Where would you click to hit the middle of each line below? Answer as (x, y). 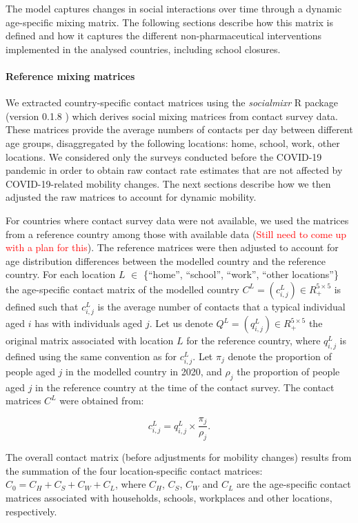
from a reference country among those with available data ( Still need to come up (176, 234)
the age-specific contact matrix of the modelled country (122, 289)
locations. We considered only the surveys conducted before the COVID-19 (164, 156)
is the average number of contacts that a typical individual (221, 306)
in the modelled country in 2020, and (144, 371)
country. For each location (61, 274)
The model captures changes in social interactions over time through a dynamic (174, 8)
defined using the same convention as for (91, 356)
